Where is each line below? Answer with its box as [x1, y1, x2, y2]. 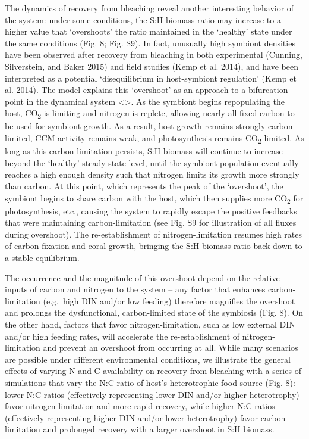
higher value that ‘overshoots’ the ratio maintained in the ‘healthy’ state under [5, 25, 292, 38]
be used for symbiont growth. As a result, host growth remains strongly [5, 120, 266, 132]
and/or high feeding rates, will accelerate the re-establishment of [5, 329, 240, 342]
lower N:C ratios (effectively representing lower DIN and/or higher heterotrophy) [5, 388, 299, 400]
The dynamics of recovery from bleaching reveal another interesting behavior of [5, 2, 294, 14]
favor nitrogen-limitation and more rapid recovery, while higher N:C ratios [5, 400, 275, 412]
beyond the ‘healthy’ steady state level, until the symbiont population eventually [5, 156, 299, 169]
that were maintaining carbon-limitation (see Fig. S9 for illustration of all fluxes [5, 216, 297, 229]
